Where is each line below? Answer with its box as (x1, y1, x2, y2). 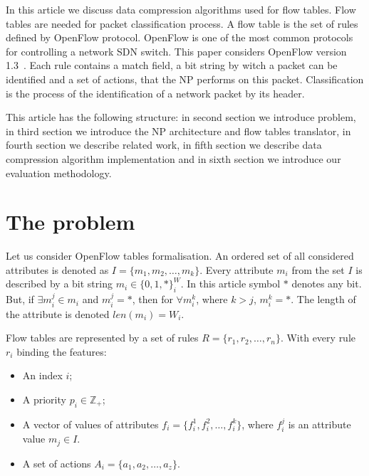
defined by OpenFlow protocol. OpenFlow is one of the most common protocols (6, 30, 353, 45)
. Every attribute (199, 262, 274, 277)
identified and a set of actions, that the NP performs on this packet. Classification (6, 71, 364, 86)
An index (22, 368, 63, 383)
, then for (132, 292, 173, 307)
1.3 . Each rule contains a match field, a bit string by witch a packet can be (6, 58, 338, 73)
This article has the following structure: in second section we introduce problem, (6, 110, 356, 125)
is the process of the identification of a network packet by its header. (6, 85, 305, 100)
